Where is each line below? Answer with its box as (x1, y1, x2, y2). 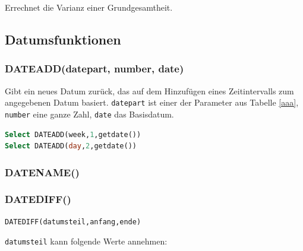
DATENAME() (5, 164, 80, 179)
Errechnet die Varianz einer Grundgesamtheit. (5, 1, 173, 13)
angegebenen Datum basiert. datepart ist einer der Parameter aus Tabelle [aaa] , (5, 96, 299, 109)
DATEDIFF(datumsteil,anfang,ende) (5, 217, 141, 226)
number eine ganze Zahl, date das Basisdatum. (5, 107, 174, 120)
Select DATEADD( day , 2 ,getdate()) (5, 142, 137, 151)
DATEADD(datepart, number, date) (5, 61, 184, 76)
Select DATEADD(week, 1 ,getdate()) (5, 130, 141, 139)
